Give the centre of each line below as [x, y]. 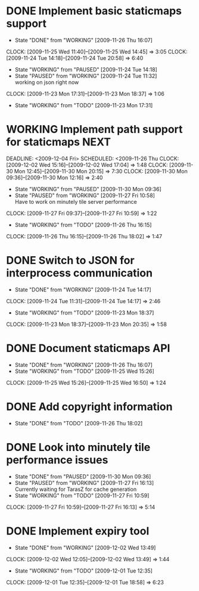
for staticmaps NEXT [59, 142]
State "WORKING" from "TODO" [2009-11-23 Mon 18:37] [84, 312]
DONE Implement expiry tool [78, 531]
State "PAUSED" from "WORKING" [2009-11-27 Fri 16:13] [84, 483]
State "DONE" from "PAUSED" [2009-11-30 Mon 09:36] [83, 476]
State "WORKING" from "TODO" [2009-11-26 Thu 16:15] [83, 225]
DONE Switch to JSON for [71, 261]
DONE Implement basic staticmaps [94, 11]
